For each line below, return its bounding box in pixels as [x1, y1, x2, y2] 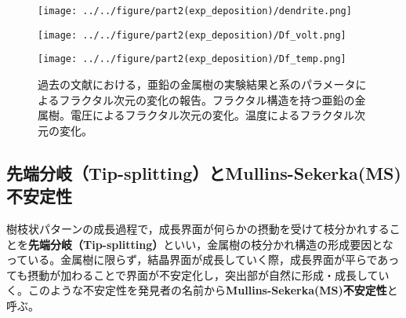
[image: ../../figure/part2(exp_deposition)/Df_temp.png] [38, 53, 346, 65]
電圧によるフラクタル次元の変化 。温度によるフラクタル [70, 107, 355, 123]
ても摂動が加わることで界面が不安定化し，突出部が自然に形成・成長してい [6, 266, 390, 283]
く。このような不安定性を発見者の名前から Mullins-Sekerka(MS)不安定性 [6, 282, 387, 298]
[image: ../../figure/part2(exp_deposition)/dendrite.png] [38, 5, 352, 16]
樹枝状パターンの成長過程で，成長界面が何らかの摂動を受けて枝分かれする [6, 220, 390, 236]
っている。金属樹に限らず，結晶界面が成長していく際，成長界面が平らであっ [6, 251, 400, 268]
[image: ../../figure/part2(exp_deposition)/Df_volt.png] [38, 29, 346, 41]
